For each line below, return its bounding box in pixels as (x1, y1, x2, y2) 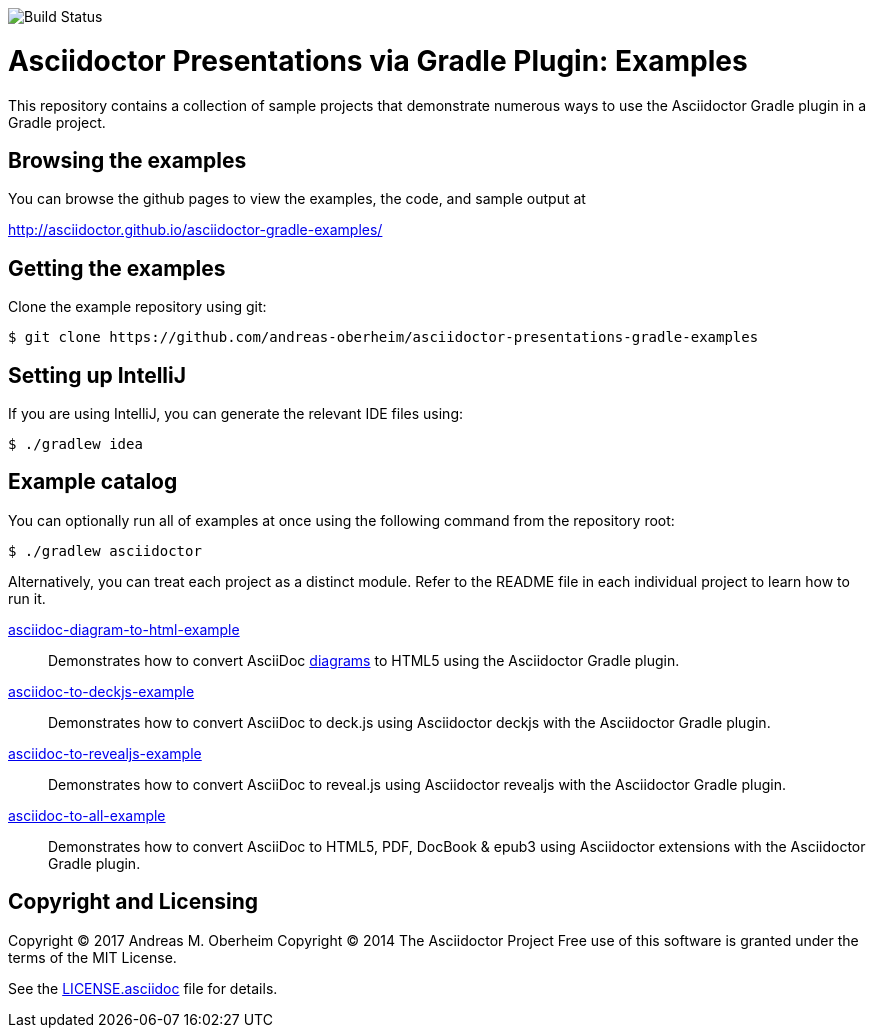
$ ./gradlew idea (8, 436, 143, 453)
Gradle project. (8, 113, 106, 131)
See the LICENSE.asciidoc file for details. (8, 979, 278, 997)
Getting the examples (8, 255, 226, 281)
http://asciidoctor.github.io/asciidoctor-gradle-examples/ (8, 221, 383, 239)
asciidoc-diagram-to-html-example (8, 620, 240, 638)
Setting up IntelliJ (8, 362, 187, 388)
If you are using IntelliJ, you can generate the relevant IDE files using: (8, 405, 464, 423)
